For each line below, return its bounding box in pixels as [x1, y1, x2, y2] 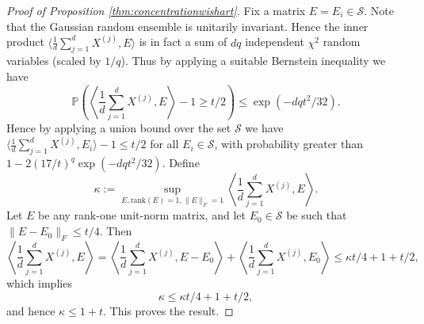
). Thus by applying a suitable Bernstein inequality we [120, 52, 386, 69]
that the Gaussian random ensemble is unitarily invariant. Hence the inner [6, 17, 369, 34]
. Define [162, 154, 200, 171]
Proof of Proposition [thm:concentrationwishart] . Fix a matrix [6, 2, 306, 18]
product [6, 33, 44, 50]
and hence [6, 302, 55, 318]
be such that [286, 207, 347, 223]
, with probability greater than [214, 135, 364, 152]
